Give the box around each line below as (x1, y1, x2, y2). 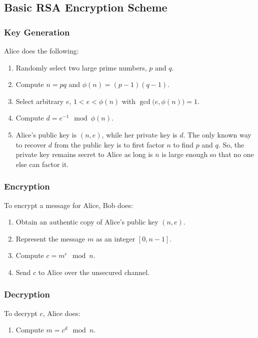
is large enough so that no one (161, 149, 254, 159)
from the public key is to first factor (54, 139, 164, 149)
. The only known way (183, 129, 251, 139)
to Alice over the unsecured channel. (38, 266, 149, 277)
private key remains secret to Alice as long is (15, 149, 153, 159)
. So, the (218, 139, 244, 149)
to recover (15, 139, 46, 149)
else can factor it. (15, 158, 69, 169)
